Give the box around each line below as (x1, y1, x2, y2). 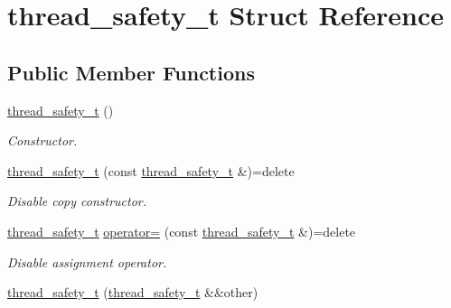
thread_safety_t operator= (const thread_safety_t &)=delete (7, 221, 356, 240)
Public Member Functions (7, 58, 255, 86)
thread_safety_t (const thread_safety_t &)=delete (7, 161, 295, 180)
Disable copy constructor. (7, 191, 147, 210)
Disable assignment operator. (7, 252, 167, 271)
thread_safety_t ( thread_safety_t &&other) (7, 283, 258, 302)
